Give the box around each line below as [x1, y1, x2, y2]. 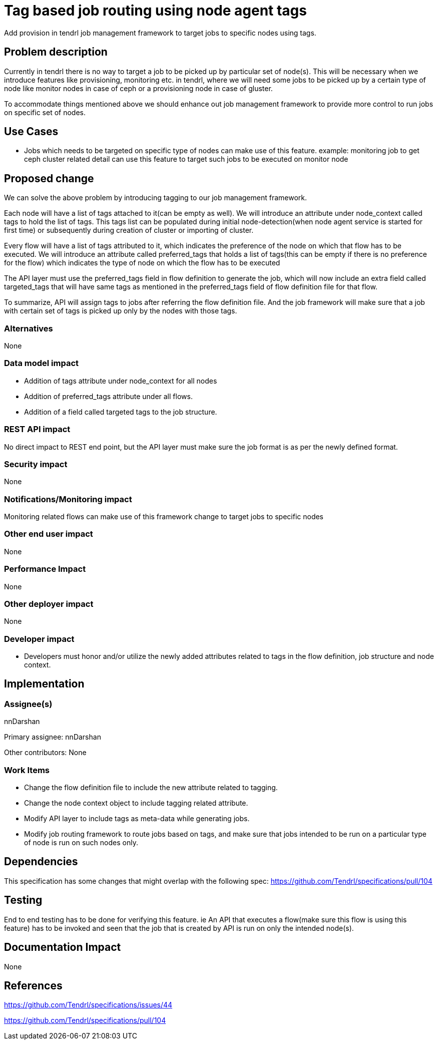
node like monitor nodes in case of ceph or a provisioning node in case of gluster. [4, 84, 273, 93]
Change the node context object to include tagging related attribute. [24, 799, 248, 807]
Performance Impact [4, 564, 86, 574]
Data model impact [4, 358, 79, 369]
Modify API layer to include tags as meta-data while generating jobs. [24, 814, 250, 823]
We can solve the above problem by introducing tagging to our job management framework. [4, 193, 307, 202]
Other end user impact [4, 529, 93, 539]
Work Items [4, 765, 50, 775]
